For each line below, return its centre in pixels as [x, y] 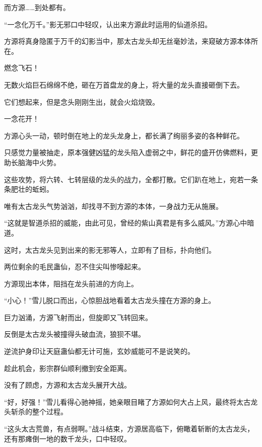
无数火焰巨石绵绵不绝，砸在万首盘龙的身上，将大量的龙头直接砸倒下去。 [124, 84]
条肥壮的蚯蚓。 [29, 189]
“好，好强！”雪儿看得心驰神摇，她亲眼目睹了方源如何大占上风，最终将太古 [127, 401]
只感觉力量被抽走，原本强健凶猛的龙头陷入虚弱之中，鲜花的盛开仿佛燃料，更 [131, 152]
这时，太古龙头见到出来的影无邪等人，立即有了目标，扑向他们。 [110, 249]
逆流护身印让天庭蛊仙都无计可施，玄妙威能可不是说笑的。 [99, 351]
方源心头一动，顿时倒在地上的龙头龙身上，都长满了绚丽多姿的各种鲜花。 [124, 135]
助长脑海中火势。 [32, 162]
